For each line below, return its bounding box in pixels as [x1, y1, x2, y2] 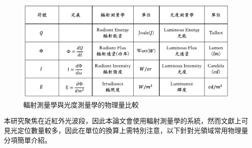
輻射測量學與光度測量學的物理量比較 [23, 99, 139, 109]
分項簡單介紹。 [4, 134, 51, 145]
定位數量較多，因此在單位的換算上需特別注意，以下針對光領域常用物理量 [17, 125, 248, 135]
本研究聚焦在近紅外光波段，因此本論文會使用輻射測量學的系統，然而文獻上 [4, 116, 241, 126]
